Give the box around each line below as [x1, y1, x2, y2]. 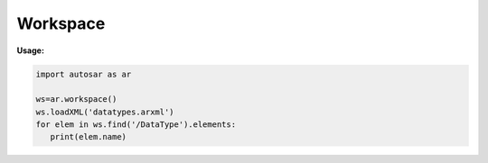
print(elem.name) [50, 131, 127, 142]
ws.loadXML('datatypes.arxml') [35, 106, 175, 117]
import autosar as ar [35, 68, 132, 79]
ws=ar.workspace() [35, 95, 117, 104]
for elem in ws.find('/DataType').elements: [35, 120, 237, 130]
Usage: [16, 45, 45, 56]
